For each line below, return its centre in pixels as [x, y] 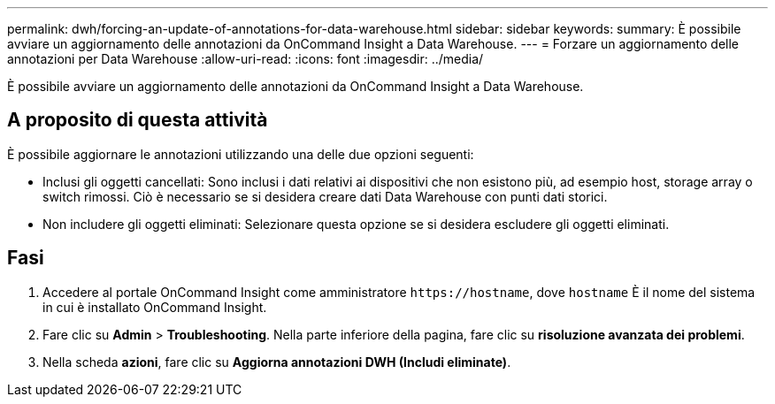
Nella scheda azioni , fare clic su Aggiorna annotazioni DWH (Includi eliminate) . [277, 362]
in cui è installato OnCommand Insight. [155, 307]
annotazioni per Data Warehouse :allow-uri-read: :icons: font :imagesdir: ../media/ [246, 59]
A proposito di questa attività [138, 120]
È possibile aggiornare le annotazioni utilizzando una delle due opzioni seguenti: [241, 154]
